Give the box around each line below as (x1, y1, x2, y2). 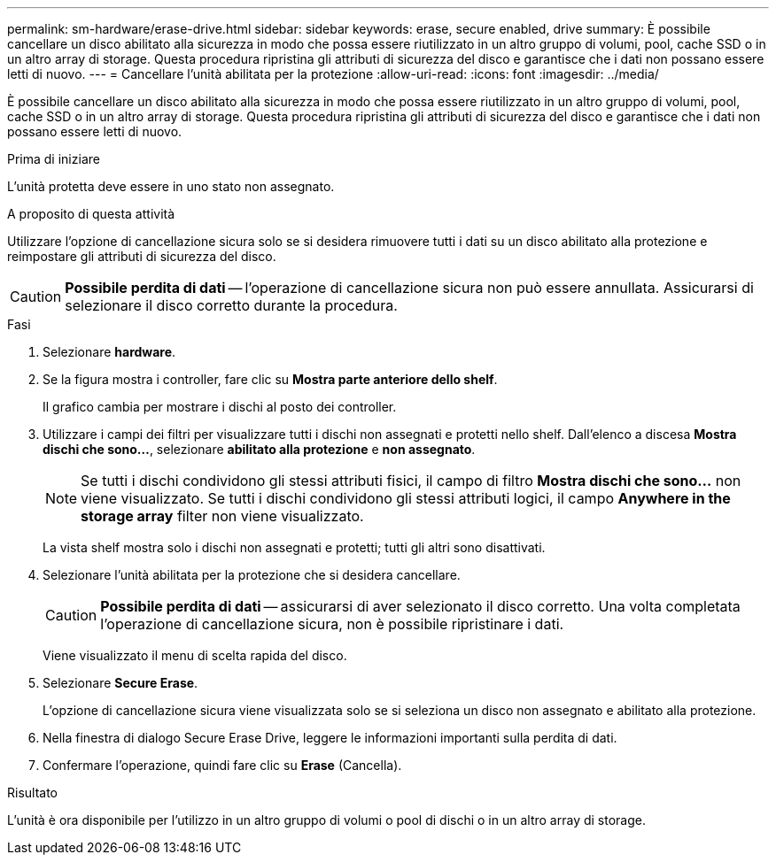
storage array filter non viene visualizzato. (81, 507, 364, 525)
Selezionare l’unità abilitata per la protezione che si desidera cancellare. (43, 567, 461, 582)
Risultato (7, 785, 58, 800)
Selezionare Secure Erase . (43, 675, 198, 690)
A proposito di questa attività (7, 206, 175, 221)
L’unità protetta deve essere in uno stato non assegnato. (7, 179, 335, 194)
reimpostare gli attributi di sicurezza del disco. (7, 249, 276, 264)
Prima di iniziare (7, 151, 100, 166)
